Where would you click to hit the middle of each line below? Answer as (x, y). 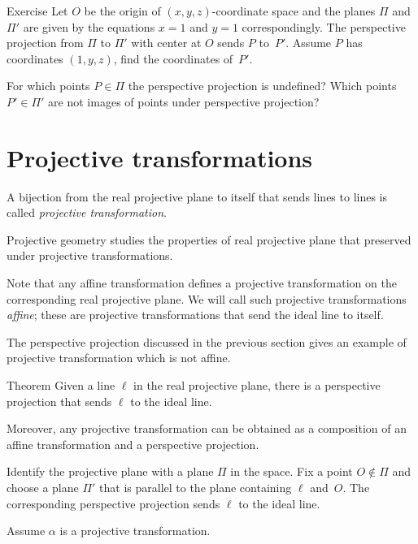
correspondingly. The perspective (324, 26)
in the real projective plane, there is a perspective (257, 385)
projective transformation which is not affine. (119, 358)
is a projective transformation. (135, 531)
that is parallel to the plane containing (196, 487)
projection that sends (59, 401)
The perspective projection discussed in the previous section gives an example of (207, 341)
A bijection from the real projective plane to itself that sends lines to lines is (197, 196)
